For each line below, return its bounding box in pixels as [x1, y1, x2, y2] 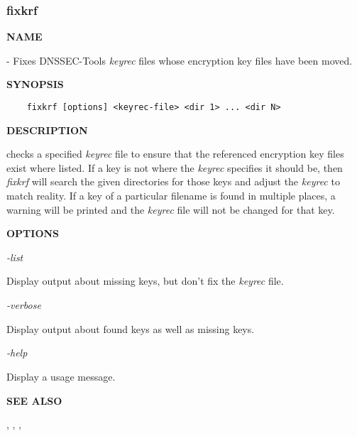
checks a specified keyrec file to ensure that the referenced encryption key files [6, 146, 344, 161]
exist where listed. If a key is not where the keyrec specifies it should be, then [6, 160, 343, 175]
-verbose [6, 298, 41, 312]
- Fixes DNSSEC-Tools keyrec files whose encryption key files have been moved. [6, 53, 353, 67]
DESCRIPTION [6, 122, 88, 137]
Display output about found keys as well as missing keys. [6, 321, 255, 336]
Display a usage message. [6, 369, 116, 383]
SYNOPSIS [6, 77, 64, 92]
